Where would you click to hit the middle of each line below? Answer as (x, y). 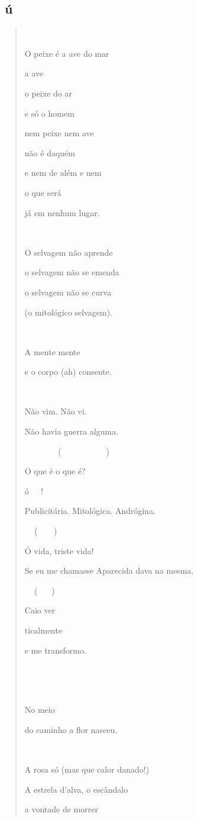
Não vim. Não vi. (56, 411)
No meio (40, 710)
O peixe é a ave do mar (67, 53)
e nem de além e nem (63, 173)
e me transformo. (55, 650)
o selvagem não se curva (68, 292)
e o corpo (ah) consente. (68, 372)
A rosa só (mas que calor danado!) (87, 769)
